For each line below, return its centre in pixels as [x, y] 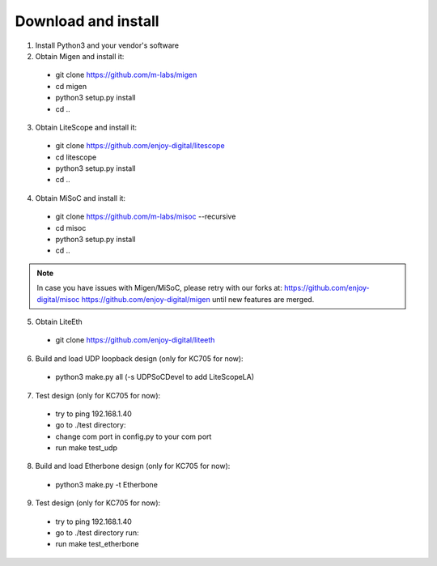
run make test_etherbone [97, 544]
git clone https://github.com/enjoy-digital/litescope [140, 146]
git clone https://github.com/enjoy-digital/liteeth [135, 340]
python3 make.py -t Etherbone [106, 484]
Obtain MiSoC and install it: [80, 198]
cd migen [71, 86]
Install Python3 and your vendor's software [107, 45]
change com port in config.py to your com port [134, 436]
